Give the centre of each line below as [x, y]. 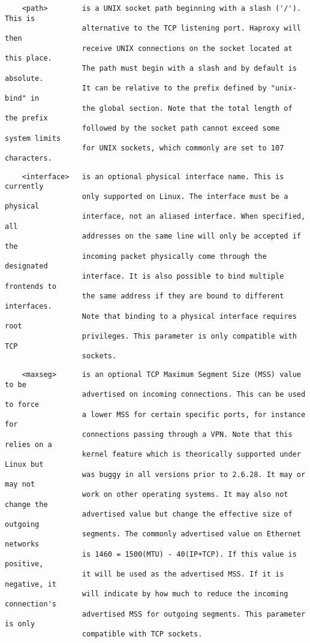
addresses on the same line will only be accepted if [191, 236]
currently [24, 187]
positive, [24, 564]
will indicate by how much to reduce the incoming [185, 594]
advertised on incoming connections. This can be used [194, 395]
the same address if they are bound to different [183, 296]
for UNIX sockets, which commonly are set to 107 [183, 148]
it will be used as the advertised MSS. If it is [183, 574]
